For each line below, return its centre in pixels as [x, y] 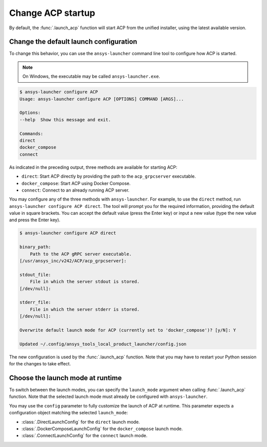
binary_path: [35, 247]
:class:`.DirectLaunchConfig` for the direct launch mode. [81, 422]
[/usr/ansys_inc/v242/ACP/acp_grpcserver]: [73, 261]
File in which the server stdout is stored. [85, 282]
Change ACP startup [52, 13]
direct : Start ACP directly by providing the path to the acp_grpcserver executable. [109, 176]
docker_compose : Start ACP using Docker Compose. [76, 183]
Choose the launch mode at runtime [66, 378]
